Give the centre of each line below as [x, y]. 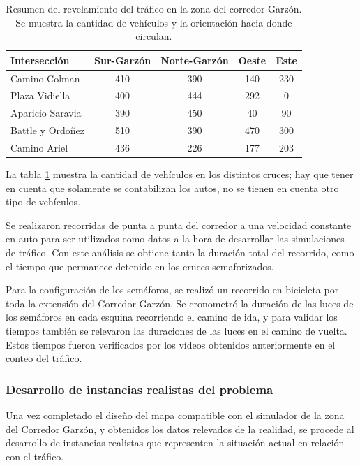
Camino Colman [45, 78]
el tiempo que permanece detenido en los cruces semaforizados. [140, 266]
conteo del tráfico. [44, 358]
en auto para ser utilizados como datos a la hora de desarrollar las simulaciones [175, 239]
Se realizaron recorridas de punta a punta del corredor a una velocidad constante [179, 225]
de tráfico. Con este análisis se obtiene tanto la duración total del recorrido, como [180, 253]
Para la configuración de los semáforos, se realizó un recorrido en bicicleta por [172, 290]
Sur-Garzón [123, 60]
